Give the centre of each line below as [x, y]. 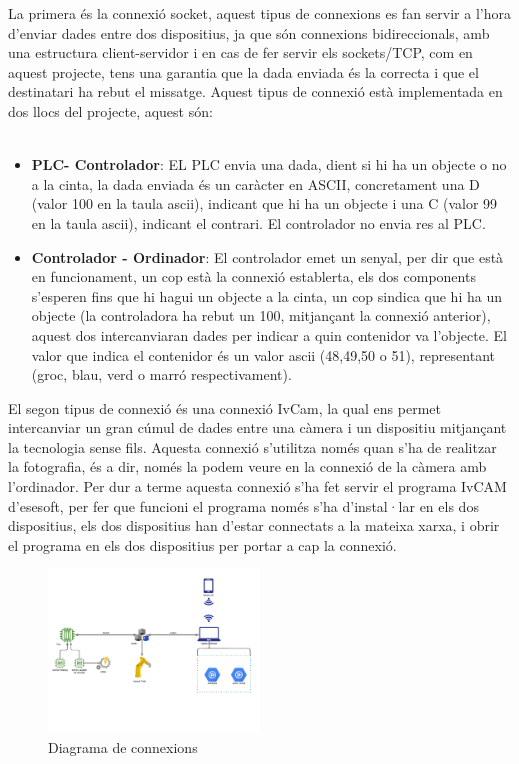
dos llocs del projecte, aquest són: [110, 110]
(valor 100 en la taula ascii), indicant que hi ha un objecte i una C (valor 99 [264, 203]
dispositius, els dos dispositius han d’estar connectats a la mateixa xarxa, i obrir [254, 525]
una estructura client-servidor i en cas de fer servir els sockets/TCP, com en [240, 52]
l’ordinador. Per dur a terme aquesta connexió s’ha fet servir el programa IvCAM [257, 486]
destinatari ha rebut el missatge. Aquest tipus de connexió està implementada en [255, 91]
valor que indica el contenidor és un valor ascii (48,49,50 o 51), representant [263, 354]
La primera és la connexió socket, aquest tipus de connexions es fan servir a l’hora [259, 13]
